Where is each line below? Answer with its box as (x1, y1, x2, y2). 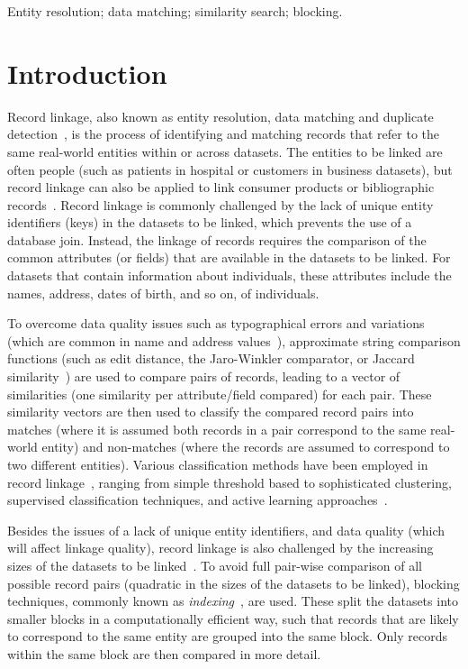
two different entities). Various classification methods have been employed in (7, 455, 428, 473)
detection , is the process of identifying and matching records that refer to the (7, 124, 440, 143)
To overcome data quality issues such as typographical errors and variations (7, 314, 425, 333)
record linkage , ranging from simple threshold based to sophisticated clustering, (7, 472, 452, 491)
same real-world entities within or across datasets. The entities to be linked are (7, 142, 443, 160)
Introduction (7, 54, 167, 91)
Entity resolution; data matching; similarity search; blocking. (7, 2, 343, 20)
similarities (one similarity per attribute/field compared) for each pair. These (7, 384, 432, 403)
